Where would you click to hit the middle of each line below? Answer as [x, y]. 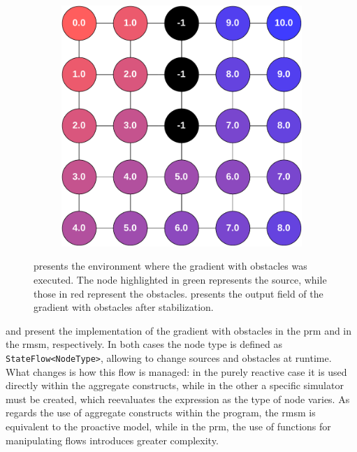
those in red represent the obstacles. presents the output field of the [178, 293]
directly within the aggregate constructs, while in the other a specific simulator [175, 385]
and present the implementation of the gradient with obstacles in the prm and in [179, 330]
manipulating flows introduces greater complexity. [112, 440]
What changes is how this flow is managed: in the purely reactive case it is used [176, 371]
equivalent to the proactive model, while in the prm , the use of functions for [168, 426]
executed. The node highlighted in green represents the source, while [180, 279]
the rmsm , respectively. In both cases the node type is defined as [144, 344]
